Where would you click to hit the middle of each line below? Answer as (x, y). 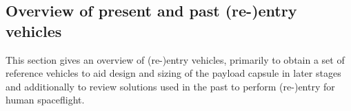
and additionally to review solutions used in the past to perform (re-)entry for (170, 86)
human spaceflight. (45, 100)
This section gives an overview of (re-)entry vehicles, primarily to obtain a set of (175, 59)
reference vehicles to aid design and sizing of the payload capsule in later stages (173, 73)
